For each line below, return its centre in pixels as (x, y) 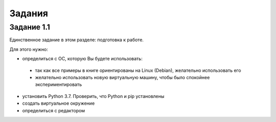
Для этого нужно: (29, 49)
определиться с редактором (54, 110)
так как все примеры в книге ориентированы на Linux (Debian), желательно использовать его (138, 70)
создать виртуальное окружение (59, 103)
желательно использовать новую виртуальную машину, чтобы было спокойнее (122, 77)
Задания (29, 13)
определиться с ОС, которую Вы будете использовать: (82, 59)
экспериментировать (59, 85)
